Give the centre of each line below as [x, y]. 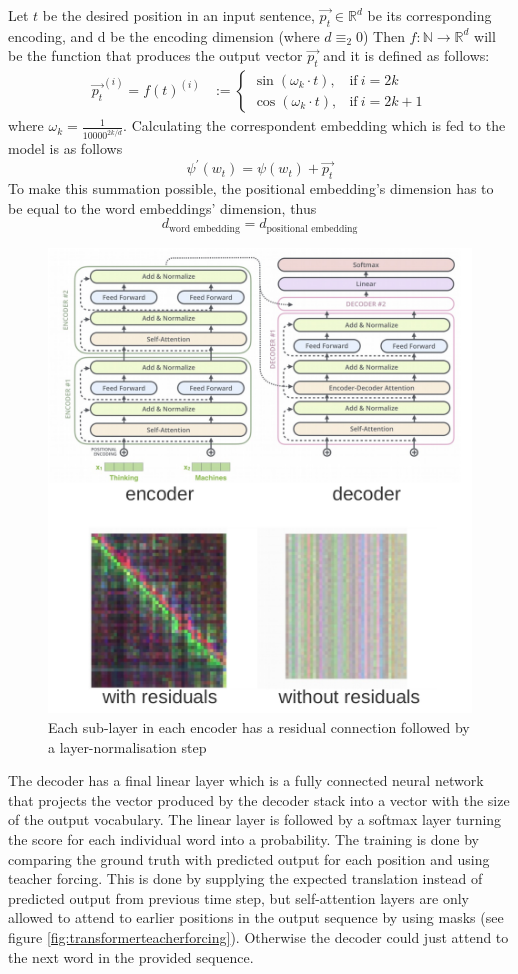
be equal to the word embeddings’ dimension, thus [162, 207]
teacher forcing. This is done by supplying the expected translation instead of [245, 878]
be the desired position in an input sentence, [178, 15]
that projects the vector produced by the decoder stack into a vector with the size [259, 799]
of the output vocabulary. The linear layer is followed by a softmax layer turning [255, 819]
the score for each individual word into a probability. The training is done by [243, 839]
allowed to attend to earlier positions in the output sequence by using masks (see [256, 917]
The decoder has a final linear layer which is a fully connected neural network [246, 780]
